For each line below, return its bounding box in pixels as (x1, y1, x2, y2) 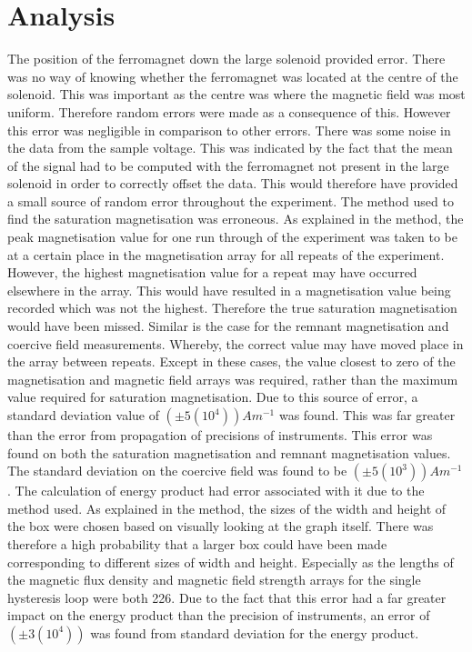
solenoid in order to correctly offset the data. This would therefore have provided (7, 174, 458, 193)
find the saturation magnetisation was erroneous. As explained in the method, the (7, 209, 464, 228)
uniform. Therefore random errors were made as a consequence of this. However (7, 102, 451, 121)
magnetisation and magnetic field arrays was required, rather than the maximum (7, 369, 458, 388)
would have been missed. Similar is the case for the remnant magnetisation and (7, 316, 449, 336)
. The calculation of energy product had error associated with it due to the (7, 481, 425, 500)
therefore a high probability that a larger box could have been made (7, 534, 387, 553)
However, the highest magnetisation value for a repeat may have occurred (7, 263, 417, 282)
